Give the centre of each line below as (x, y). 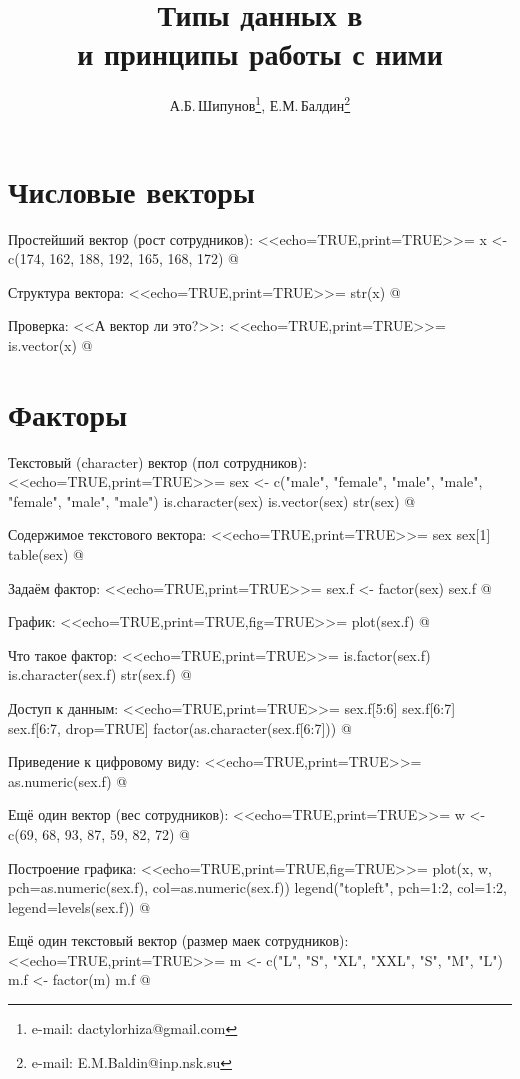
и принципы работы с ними (260, 53)
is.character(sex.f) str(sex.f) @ (100, 674)
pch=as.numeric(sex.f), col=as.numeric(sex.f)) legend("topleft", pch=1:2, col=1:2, (257, 887)
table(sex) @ (46, 553)
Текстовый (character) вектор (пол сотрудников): (157, 461)
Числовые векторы (131, 190)
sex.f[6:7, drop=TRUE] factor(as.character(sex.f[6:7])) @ (180, 727)
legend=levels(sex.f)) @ (79, 906)
